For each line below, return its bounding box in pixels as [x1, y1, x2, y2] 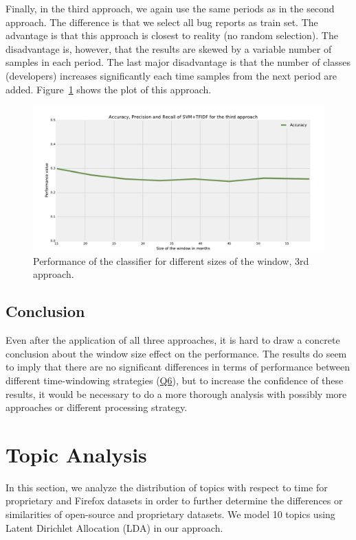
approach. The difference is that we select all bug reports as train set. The [5, 14, 318, 29]
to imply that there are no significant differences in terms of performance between [5, 360, 350, 374]
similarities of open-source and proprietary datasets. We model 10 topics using [5, 507, 335, 521]
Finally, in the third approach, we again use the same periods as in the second [5, 1, 335, 15]
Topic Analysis [5, 440, 147, 468]
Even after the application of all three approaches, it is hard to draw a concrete [5, 333, 340, 347]
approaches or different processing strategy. [5, 400, 188, 414]
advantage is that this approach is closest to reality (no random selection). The [5, 28, 338, 43]
